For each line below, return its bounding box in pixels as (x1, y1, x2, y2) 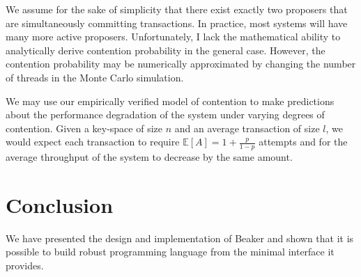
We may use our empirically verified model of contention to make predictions (6, 93, 335, 108)
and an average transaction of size (174, 120, 320, 135)
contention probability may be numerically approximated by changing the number (6, 56, 356, 71)
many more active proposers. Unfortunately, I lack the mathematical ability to (6, 29, 341, 44)
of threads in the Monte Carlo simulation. (6, 70, 184, 84)
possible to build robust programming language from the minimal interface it (6, 244, 335, 259)
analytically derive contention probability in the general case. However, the (6, 42, 325, 57)
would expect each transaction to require (6, 134, 180, 149)
